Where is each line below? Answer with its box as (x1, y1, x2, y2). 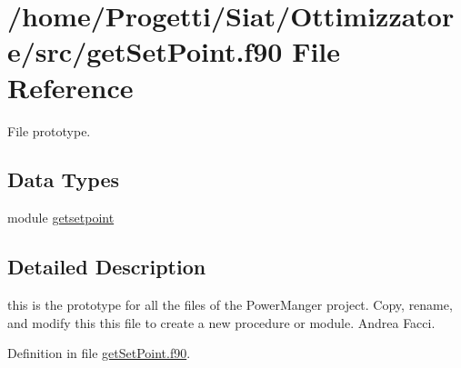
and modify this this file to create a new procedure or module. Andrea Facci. (7, 313, 436, 332)
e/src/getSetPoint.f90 (7, 33, 283, 70)
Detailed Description (7, 253, 206, 281)
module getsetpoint (7, 208, 115, 227)
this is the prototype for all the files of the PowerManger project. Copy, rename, (7, 295, 453, 314)
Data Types (7, 165, 119, 194)
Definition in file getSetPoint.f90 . (7, 343, 191, 363)
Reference (7, 68, 134, 105)
